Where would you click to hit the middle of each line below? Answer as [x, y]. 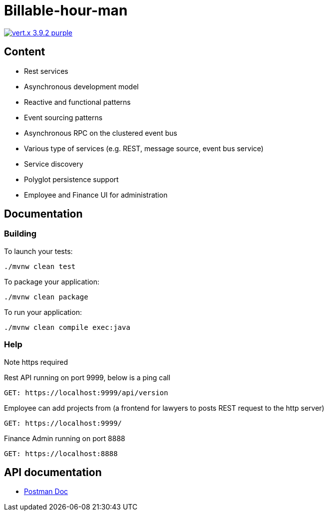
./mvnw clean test [40, 266]
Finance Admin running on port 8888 [65, 438]
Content [25, 52]
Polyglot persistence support [71, 179]
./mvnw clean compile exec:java [67, 327]
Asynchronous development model [81, 86]
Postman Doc [46, 492]
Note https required [36, 362]
